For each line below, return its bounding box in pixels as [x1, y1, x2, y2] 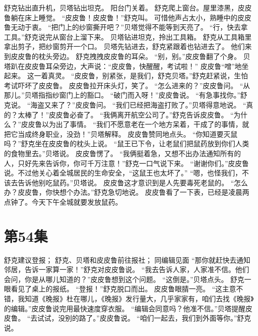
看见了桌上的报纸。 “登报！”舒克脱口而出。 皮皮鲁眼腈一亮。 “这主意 [10, 283, 236, 294]
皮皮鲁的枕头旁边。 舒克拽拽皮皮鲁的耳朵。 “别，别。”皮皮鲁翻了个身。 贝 [10, 51, 251, 61]
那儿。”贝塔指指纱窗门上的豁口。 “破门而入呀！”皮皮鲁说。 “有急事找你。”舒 [4, 90, 248, 100]
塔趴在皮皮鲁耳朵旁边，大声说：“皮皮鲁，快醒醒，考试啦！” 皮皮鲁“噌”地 [4, 60, 242, 71]
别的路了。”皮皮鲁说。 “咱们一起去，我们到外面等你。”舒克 [65, 313, 251, 323]
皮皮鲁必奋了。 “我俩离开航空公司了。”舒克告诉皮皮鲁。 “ [49, 109, 234, 119]
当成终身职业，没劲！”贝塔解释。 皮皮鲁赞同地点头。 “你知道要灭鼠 [17, 128, 238, 139]
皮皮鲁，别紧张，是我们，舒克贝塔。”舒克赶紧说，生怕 [74, 70, 248, 81]
